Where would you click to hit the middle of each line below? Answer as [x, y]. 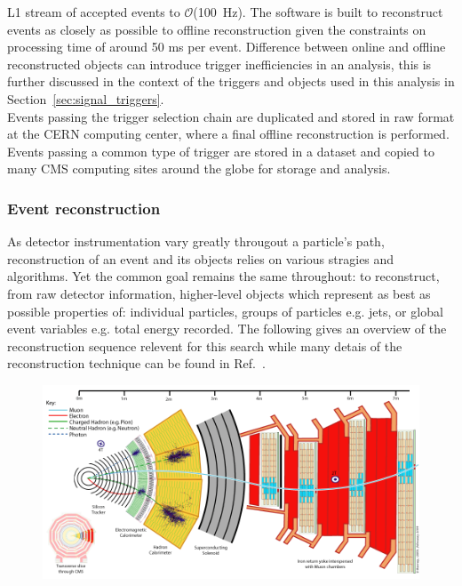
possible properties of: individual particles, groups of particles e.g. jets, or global [225, 311]
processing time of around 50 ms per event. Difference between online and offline [227, 47]
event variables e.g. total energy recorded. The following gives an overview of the [227, 329]
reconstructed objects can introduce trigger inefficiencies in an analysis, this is [219, 64]
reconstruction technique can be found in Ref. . [136, 363]
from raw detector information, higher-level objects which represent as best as [219, 293]
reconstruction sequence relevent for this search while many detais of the [205, 345]
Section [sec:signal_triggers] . [86, 98]
